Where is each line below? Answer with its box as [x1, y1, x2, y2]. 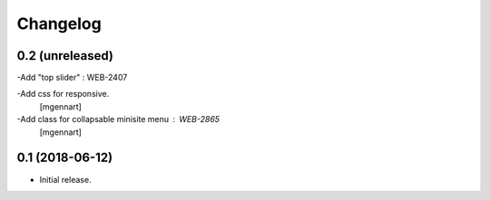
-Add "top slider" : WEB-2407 [16, 72, 128, 83]
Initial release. [39, 174, 92, 185]
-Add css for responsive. [16, 89, 110, 100]
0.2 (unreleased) [16, 48, 113, 63]
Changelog [16, 14, 102, 33]
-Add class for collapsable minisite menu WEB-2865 [16, 114, 220, 125]
